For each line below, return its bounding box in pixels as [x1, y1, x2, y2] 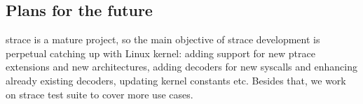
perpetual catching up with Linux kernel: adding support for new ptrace [6, 45, 315, 60]
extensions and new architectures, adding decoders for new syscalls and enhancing [6, 59, 357, 74]
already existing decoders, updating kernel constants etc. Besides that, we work [6, 73, 346, 87]
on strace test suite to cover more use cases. [6, 87, 193, 101]
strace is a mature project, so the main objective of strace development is [6, 32, 320, 47]
